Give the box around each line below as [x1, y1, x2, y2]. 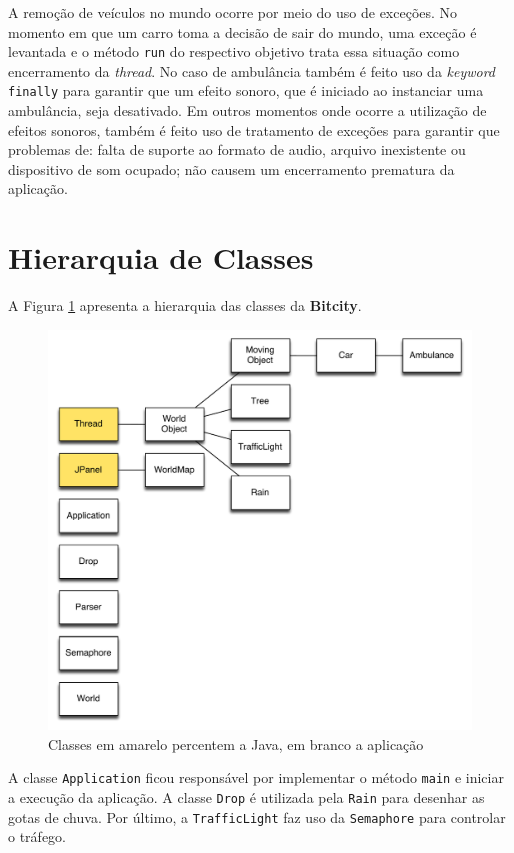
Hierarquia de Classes [8, 237, 314, 278]
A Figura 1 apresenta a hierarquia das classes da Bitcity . [8, 295, 362, 316]
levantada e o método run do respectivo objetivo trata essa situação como [8, 41, 460, 62]
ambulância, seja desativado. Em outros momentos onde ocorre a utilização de [8, 100, 487, 121]
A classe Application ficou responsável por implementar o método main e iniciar [8, 767, 504, 788]
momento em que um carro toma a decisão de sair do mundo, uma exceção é [8, 21, 477, 42]
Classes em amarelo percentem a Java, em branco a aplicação [48, 733, 424, 754]
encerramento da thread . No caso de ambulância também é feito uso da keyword [8, 60, 496, 81]
